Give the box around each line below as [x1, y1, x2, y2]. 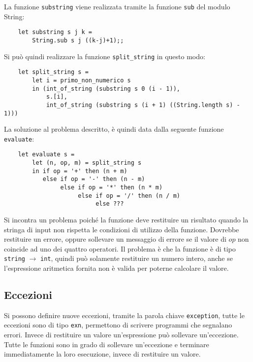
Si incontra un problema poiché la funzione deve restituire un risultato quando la [4, 215, 249, 224]
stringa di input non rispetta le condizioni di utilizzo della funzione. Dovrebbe [4, 224, 239, 234]
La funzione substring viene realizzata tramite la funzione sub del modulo [4, 1, 230, 11]
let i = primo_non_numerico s [32, 76, 131, 84]
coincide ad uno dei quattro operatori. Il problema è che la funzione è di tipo [4, 243, 236, 253]
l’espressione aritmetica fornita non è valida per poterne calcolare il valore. [4, 263, 229, 273]
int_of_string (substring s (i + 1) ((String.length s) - [46, 101, 240, 109]
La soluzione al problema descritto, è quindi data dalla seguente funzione [4, 124, 224, 134]
